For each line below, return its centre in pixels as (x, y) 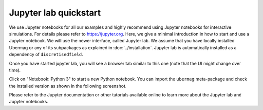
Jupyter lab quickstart (55, 13)
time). (15, 70)
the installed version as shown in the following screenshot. (68, 86)
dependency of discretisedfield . (46, 55)
